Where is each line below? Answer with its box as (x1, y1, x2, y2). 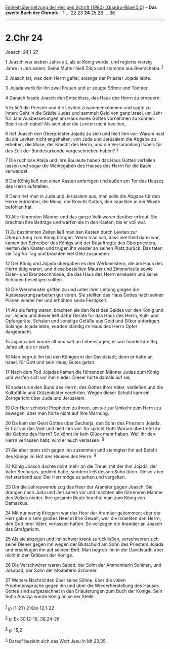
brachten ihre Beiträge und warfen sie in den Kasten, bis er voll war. (5, 219, 147, 225)
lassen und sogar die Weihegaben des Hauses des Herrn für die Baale (5, 163, 152, 169)
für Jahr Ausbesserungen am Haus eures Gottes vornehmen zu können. (5, 115, 155, 121)
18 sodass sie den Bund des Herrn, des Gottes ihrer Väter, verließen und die (5, 384, 163, 391)
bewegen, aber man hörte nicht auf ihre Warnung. (5, 410, 110, 416)
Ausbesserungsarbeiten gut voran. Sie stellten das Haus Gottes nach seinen (5, 292, 164, 298)
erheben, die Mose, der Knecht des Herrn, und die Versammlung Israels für (5, 141, 162, 147)
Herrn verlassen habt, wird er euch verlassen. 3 (5, 436, 104, 443)
